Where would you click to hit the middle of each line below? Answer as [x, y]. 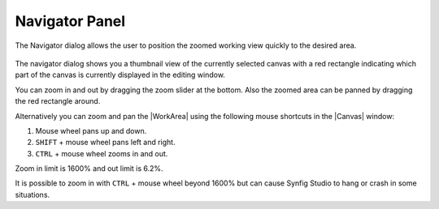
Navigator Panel [70, 21]
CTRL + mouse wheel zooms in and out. [102, 153]
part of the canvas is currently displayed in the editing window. [120, 75]
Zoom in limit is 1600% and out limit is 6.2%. [89, 168]
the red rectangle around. [58, 101]
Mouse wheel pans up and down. [91, 130]
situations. [33, 194]
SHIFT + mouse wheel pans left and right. [105, 143]
